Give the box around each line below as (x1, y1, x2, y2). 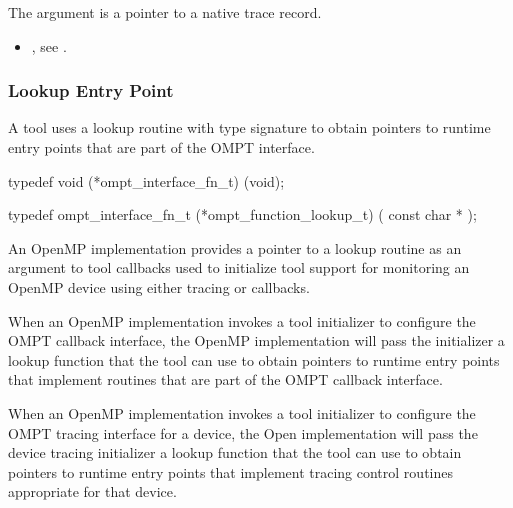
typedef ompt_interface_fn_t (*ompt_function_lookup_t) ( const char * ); (8, 204, 477, 225)
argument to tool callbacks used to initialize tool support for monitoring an (8, 257, 470, 278)
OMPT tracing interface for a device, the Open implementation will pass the (8, 422, 478, 443)
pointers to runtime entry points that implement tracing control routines (8, 461, 453, 482)
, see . (31, 35, 67, 56)
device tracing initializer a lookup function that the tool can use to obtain (8, 442, 462, 463)
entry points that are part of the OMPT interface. (8, 137, 315, 157)
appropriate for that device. (8, 481, 177, 502)
